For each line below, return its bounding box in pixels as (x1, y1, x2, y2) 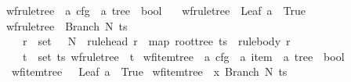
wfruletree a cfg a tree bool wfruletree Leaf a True (5, 2, 306, 18)
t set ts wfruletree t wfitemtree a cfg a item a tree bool (22, 48, 345, 64)
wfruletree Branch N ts (5, 17, 128, 34)
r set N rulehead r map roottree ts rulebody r (22, 33, 291, 49)
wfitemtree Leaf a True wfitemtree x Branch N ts (11, 63, 288, 80)
